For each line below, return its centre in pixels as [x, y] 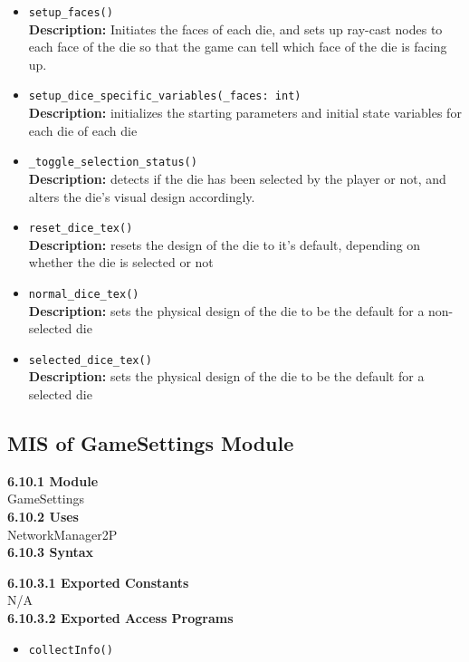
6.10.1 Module [53, 480]
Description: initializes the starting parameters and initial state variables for [245, 113]
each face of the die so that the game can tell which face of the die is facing [238, 47]
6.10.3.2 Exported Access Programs [120, 618]
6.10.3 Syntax [51, 552]
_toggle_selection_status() [113, 163]
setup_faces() [71, 13]
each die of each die [83, 130]
